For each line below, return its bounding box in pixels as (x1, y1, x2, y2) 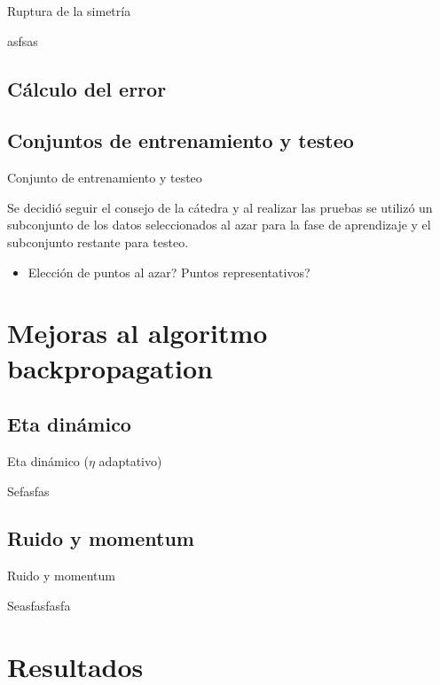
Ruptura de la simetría (7, 2, 131, 19)
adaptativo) (98, 451, 162, 470)
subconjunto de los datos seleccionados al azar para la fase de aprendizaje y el (7, 215, 431, 234)
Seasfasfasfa (7, 595, 71, 614)
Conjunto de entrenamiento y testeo (7, 168, 202, 187)
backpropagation (7, 349, 213, 385)
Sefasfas (7, 481, 50, 500)
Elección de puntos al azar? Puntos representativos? (27, 262, 310, 281)
